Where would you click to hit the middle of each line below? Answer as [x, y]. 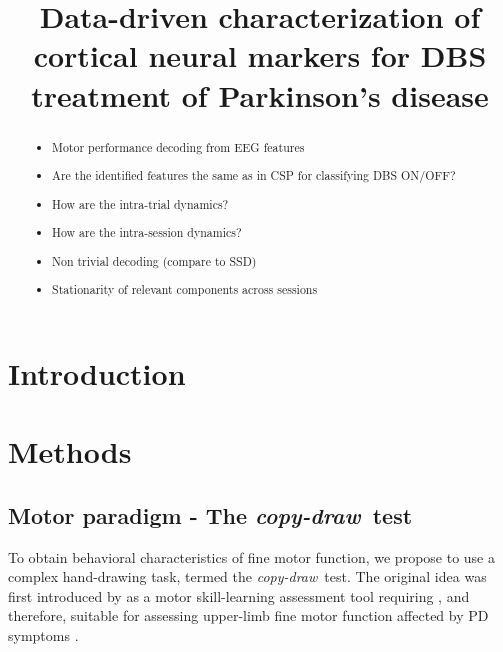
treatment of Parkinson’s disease [260, 94]
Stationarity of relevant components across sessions [185, 289]
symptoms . [43, 635]
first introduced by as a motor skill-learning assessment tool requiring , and [239, 595]
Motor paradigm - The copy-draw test [210, 514]
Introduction [97, 372]
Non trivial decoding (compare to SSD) [154, 260]
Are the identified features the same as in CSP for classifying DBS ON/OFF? [254, 175]
